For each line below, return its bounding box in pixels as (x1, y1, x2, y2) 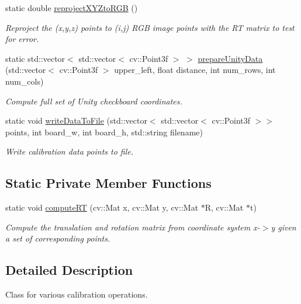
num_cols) (5, 75, 44, 87)
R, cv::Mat (205, 201, 244, 214)
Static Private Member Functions (5, 174, 212, 192)
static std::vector (5, 52, 65, 64)
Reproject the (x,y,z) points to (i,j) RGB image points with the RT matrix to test (5, 21, 295, 33)
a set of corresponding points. (5, 232, 110, 244)
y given (271, 221, 296, 233)
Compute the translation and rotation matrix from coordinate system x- (5, 221, 260, 233)
